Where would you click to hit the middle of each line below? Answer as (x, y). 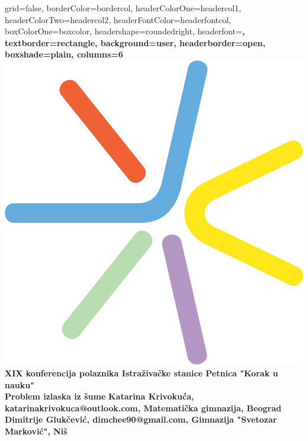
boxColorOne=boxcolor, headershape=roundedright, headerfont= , (125, 31)
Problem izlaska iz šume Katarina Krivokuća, (100, 396)
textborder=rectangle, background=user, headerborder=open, (135, 42)
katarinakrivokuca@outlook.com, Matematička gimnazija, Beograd (143, 408)
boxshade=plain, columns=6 (64, 54)
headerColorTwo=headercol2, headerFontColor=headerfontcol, (118, 19)
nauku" (20, 384)
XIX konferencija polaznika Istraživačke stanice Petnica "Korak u (142, 373)
